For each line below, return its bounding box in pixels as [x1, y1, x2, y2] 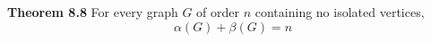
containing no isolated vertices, [254, 3, 425, 21]
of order [196, 3, 240, 21]
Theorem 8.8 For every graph [7, 3, 178, 21]
